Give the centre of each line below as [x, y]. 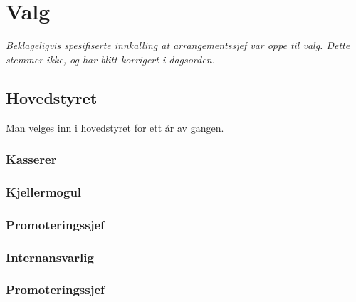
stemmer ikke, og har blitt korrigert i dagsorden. [110, 59]
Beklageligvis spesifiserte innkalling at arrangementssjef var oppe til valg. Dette [178, 45]
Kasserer [31, 159]
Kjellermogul [44, 191]
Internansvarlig [50, 257]
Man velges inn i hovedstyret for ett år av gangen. [115, 127]
